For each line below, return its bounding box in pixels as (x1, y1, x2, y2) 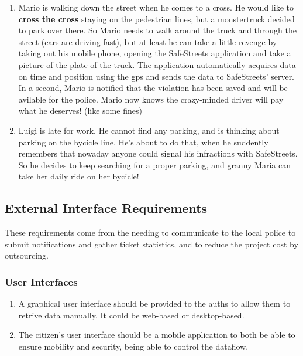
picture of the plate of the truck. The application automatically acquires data (18, 58, 296, 70)
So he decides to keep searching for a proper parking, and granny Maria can (18, 158, 291, 171)
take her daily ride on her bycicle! (18, 170, 139, 182)
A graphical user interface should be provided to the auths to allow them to (18, 297, 291, 310)
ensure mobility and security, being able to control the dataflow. (18, 340, 249, 352)
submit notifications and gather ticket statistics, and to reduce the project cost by (5, 238, 298, 250)
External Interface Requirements (5, 199, 208, 217)
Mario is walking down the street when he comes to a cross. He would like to (18, 1, 294, 13)
